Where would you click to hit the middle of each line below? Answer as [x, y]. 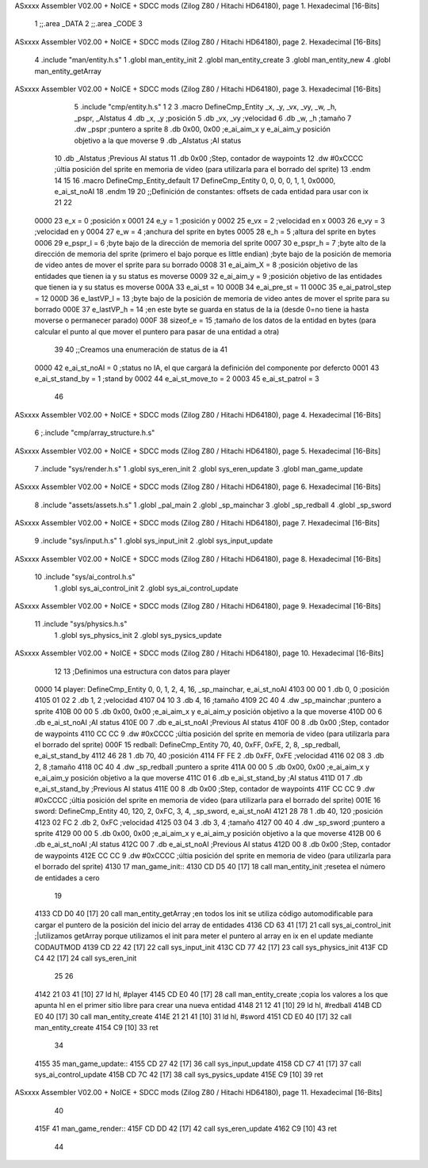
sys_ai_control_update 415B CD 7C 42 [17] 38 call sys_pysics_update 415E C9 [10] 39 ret [179, 1074]
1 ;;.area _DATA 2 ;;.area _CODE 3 [88, 24]
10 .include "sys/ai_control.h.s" [85, 577]
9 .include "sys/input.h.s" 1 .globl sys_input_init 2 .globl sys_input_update [154, 541]
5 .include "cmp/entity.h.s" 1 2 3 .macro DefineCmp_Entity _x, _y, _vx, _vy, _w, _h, [205, 107]
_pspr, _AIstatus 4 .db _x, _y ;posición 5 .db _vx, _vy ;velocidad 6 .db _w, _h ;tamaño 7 [213, 118]
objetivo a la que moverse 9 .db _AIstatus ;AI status [158, 140]
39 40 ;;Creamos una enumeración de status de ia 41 [141, 349]
